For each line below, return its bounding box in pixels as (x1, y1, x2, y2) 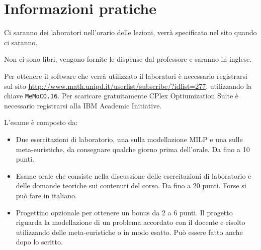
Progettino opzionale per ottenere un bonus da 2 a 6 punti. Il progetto (16, 207, 233, 217)
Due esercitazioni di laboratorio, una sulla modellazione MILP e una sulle (16, 134, 243, 144)
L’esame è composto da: (4, 117, 78, 128)
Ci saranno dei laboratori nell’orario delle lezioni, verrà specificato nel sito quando (4, 27, 257, 38)
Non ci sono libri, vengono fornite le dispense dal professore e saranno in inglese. (4, 54, 252, 64)
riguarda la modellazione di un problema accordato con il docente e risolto (16, 217, 245, 227)
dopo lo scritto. (16, 236, 63, 247)
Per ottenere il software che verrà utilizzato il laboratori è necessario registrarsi (4, 70, 247, 81)
